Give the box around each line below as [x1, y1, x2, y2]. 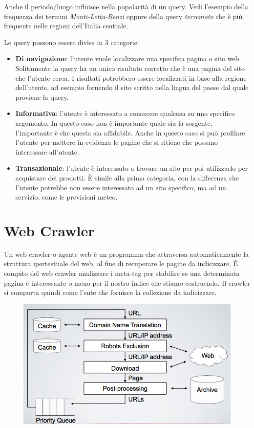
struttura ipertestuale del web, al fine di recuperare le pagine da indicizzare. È [4, 258, 238, 269]
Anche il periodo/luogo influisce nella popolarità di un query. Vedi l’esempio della [4, 1, 249, 11]
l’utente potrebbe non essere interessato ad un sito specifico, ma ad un [15, 182, 226, 192]
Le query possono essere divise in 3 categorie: [4, 37, 139, 47]
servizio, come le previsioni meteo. [15, 192, 118, 202]
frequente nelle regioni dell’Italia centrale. [4, 21, 128, 31]
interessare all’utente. [15, 146, 79, 157]
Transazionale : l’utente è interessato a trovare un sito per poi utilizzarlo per [15, 163, 248, 173]
